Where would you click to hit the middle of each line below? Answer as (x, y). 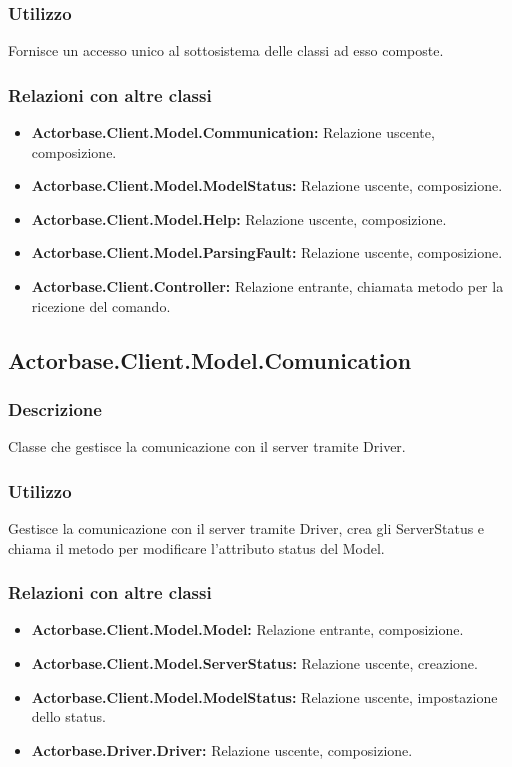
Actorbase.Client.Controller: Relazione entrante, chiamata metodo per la (267, 286)
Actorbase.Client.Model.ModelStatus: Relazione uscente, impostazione (264, 696)
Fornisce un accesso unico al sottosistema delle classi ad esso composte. (226, 50)
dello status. (68, 716)
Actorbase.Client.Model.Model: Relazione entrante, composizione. (247, 629)
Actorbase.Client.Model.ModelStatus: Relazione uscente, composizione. (267, 185)
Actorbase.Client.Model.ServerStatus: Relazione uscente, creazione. (254, 663)
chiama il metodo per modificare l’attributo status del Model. (196, 547)
